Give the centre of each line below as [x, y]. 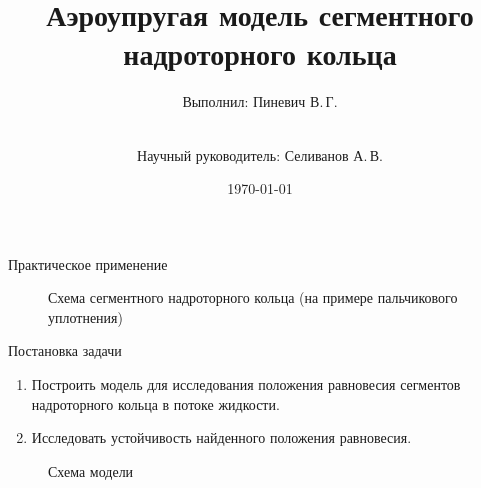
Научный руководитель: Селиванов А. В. [260, 154]
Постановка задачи [65, 350]
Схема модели [91, 470]
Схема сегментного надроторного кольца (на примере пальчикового [253, 297]
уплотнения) [85, 316]
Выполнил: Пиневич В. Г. [260, 101]
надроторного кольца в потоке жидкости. [155, 403]
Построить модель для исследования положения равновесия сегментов [246, 384]
